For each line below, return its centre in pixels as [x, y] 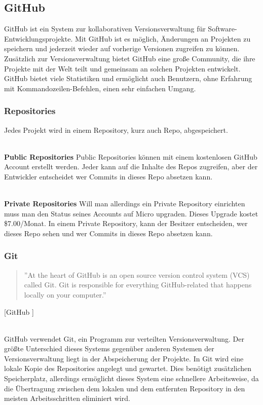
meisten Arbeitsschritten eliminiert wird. [67, 398]
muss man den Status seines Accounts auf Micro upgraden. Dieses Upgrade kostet [131, 213]
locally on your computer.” [65, 294]
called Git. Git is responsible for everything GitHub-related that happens [138, 285]
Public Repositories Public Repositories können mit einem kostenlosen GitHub [131, 156]
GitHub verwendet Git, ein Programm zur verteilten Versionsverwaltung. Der [124, 338]
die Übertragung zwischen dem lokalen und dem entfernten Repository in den [125, 388]
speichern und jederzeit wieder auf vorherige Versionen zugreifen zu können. [122, 48]
